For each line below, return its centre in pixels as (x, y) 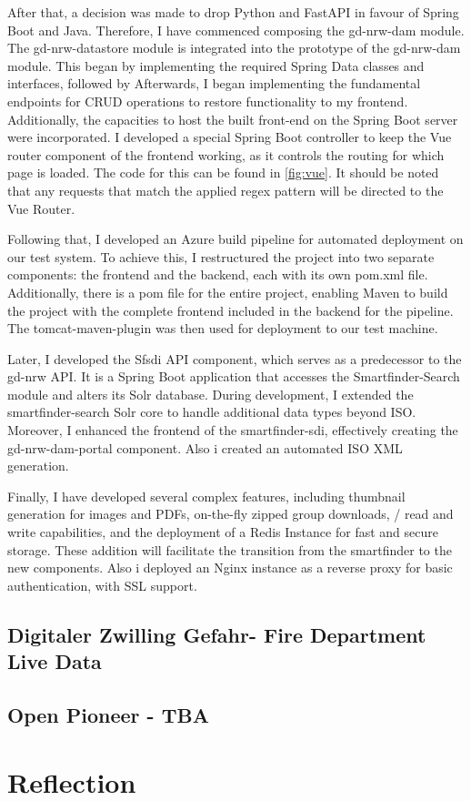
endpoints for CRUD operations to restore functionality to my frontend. (208, 101)
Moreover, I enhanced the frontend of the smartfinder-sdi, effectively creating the (233, 430)
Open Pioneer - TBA (108, 714)
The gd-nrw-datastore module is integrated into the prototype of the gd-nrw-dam (234, 48)
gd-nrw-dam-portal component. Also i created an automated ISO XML (205, 447)
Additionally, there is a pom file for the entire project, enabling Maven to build (228, 292)
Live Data (55, 661)
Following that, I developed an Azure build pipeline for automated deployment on (235, 239)
